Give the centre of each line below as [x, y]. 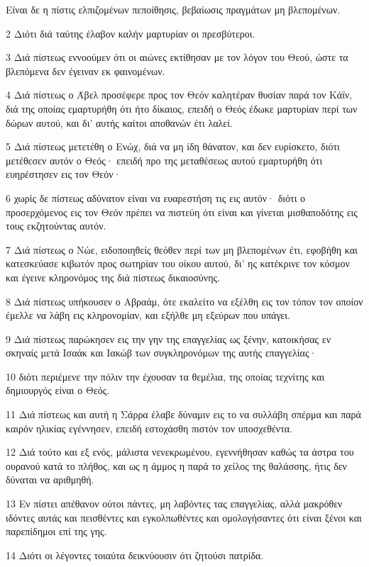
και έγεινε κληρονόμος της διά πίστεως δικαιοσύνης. [113, 277]
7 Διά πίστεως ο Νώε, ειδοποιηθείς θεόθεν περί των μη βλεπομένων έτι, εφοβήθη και [182, 249]
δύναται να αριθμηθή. [50, 479]
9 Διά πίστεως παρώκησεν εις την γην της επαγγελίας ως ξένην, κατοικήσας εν [169, 338]
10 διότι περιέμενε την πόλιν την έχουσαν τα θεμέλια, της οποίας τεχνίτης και [165, 376]
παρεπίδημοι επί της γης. [56, 531]
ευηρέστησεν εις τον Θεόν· [64, 174]
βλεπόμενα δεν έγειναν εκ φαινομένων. [86, 71]
